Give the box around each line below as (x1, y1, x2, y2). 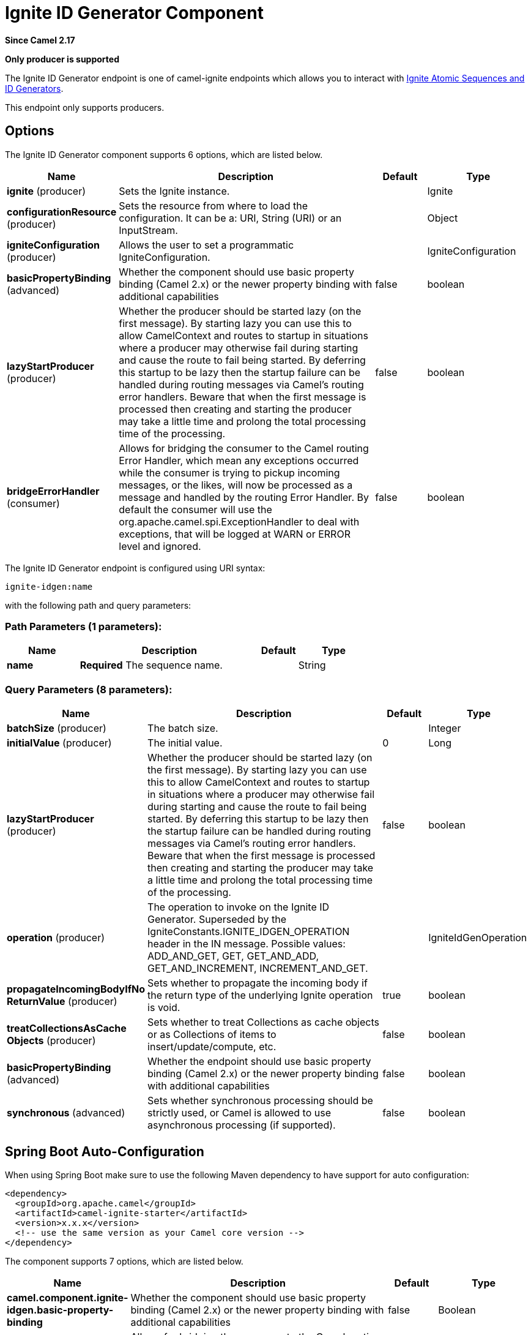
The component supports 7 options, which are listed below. (5, 1255, 243, 1266)
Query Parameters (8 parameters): (5, 683, 173, 696)
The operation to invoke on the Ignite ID (147, 901, 330, 914)
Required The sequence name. (80, 659, 223, 672)
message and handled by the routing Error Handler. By (119, 491, 369, 503)
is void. (147, 1001, 180, 1014)
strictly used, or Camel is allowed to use (147, 1107, 331, 1119)
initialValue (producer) (7, 737, 112, 750)
